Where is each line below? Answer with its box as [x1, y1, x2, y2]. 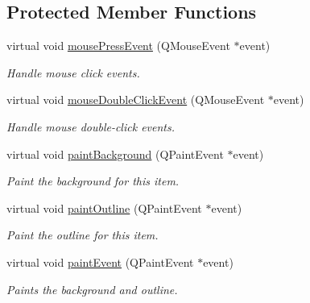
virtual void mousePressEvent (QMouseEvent [6, 37, 230, 54]
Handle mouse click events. [6, 64, 140, 81]
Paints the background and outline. [6, 280, 178, 297]
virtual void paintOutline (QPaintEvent [6, 199, 202, 216]
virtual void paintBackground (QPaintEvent [6, 145, 224, 162]
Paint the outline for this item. [6, 226, 159, 243]
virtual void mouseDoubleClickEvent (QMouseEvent [6, 91, 265, 108]
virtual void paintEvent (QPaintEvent [6, 253, 194, 270]
